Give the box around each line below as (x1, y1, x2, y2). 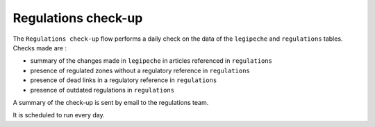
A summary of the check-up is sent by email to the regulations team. (12, 98, 209, 106)
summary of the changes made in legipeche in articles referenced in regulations (30, 57, 272, 65)
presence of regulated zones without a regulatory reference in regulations (30, 66, 250, 75)
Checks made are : (12, 43, 67, 52)
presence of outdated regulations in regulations (30, 86, 175, 94)
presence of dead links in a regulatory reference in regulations (30, 76, 217, 84)
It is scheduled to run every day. (12, 111, 105, 119)
